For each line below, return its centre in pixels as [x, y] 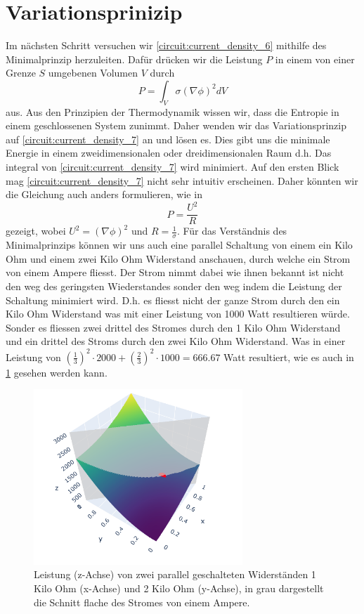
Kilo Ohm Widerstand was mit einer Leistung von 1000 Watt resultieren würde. [178, 314]
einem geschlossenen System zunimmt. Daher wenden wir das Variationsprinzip [176, 125]
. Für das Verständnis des [232, 231]
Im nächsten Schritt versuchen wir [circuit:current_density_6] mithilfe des [166, 45]
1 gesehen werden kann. [57, 372]
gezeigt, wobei [36, 231]
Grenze [21, 73]
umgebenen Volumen [93, 73]
